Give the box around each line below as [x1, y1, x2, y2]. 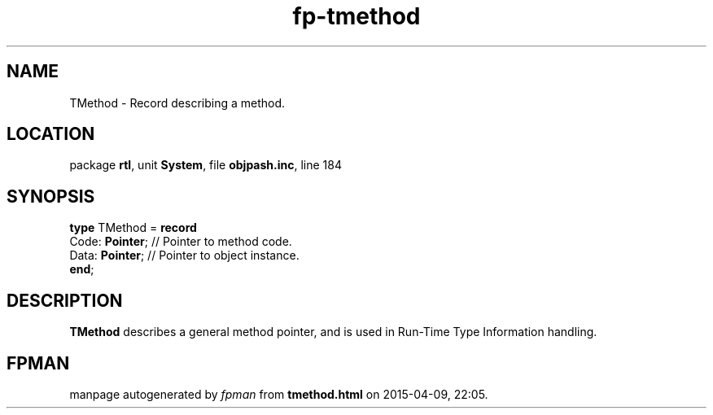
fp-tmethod [292, 2, 421, 30]
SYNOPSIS [7, 186, 95, 207]
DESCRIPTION [7, 290, 123, 311]
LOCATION [7, 124, 95, 145]
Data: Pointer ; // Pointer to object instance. [69, 248, 300, 263]
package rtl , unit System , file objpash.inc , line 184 [69, 158, 342, 173]
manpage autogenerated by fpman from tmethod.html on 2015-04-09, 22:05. [69, 387, 488, 401]
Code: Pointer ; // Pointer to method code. [69, 234, 292, 249]
